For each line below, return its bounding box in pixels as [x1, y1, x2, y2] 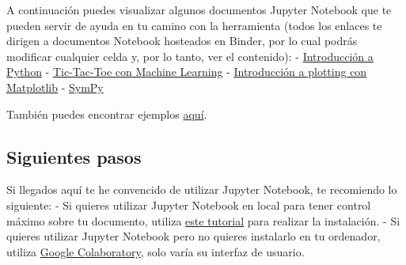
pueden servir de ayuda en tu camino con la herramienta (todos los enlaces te [6, 17, 382, 33]
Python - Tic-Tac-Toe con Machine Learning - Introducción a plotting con [6, 63, 367, 80]
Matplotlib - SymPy [6, 78, 104, 95]
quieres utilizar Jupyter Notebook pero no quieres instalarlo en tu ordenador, [6, 228, 381, 244]
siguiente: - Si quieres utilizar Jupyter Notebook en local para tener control [6, 196, 371, 213]
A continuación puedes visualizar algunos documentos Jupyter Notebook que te [6, 2, 392, 17]
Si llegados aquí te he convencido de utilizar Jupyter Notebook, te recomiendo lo [6, 181, 397, 198]
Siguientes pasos [6, 144, 142, 168]
